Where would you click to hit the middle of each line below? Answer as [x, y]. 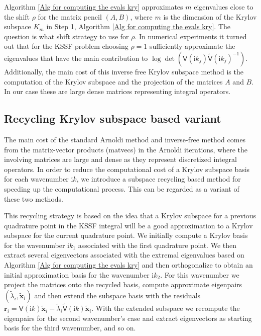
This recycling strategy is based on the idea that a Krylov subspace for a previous [130, 216]
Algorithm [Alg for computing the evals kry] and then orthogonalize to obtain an [128, 265]
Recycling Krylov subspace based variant [113, 118]
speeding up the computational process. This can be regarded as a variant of [122, 188]
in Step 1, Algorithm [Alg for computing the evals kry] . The [138, 26]
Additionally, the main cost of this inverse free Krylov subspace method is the [124, 71]
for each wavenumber [36, 179]
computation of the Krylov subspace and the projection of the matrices [113, 81]
